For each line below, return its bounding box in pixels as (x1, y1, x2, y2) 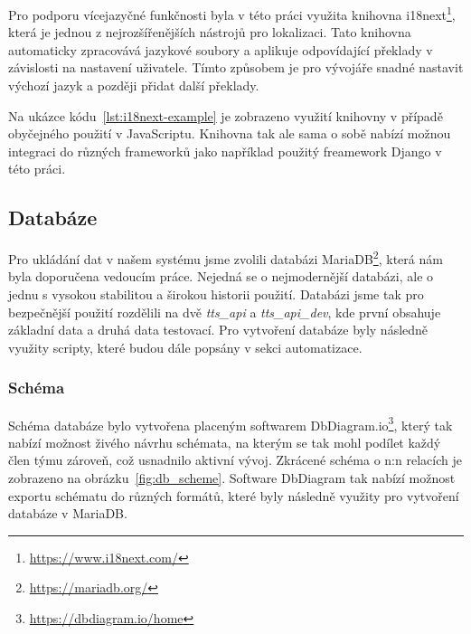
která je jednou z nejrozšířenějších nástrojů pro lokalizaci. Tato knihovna (8, 23, 411, 42)
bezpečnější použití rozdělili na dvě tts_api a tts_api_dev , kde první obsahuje (8, 302, 441, 321)
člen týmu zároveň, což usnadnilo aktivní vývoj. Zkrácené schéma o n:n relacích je (8, 450, 462, 469)
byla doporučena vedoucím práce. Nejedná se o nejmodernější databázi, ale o (8, 267, 434, 286)
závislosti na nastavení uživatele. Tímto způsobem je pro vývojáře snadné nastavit (8, 58, 464, 77)
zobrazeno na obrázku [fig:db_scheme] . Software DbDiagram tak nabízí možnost (8, 468, 456, 487)
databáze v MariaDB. (8, 504, 127, 523)
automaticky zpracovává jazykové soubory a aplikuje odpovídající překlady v (8, 40, 433, 59)
